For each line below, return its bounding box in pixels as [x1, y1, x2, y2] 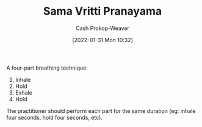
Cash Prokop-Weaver [75, 24, 130, 32]
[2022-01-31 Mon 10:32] [72, 36, 133, 43]
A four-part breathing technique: [6, 64, 88, 71]
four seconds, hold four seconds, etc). [6, 114, 103, 121]
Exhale [15, 89, 32, 96]
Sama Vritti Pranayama [43, 4, 162, 18]
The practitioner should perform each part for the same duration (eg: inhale [6, 107, 196, 114]
